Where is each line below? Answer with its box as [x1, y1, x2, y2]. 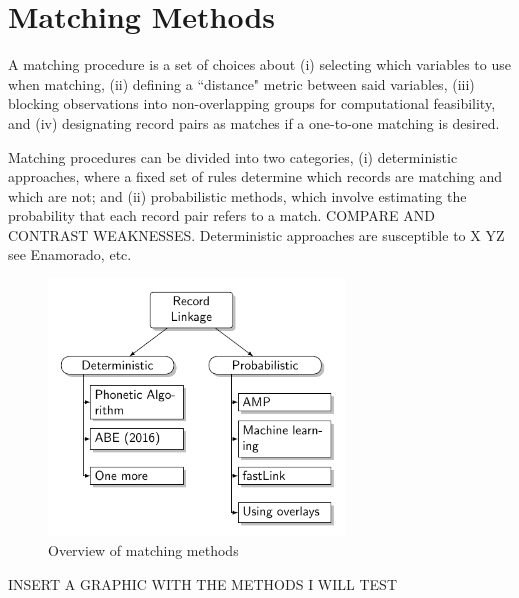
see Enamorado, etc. [8, 244, 132, 265]
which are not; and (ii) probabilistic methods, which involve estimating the [8, 185, 467, 206]
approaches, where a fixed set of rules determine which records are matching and [8, 166, 503, 187]
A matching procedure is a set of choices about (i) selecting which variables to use [8, 54, 511, 75]
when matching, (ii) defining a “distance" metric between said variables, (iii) [8, 73, 475, 94]
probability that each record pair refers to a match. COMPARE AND [8, 205, 435, 226]
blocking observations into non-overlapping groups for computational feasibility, [8, 93, 496, 114]
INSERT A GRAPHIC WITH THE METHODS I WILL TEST [8, 573, 397, 594]
